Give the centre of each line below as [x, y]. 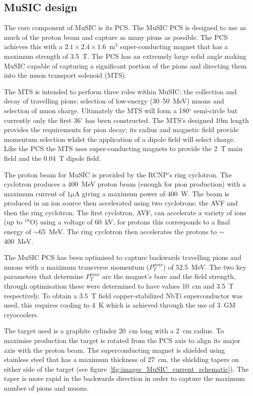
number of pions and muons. [46, 387]
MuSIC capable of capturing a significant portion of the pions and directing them [125, 65]
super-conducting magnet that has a [174, 46]
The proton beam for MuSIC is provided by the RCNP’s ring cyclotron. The [118, 174]
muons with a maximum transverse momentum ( [77, 267]
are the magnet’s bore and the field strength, [169, 276]
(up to [13, 222]
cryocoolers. [21, 314]
